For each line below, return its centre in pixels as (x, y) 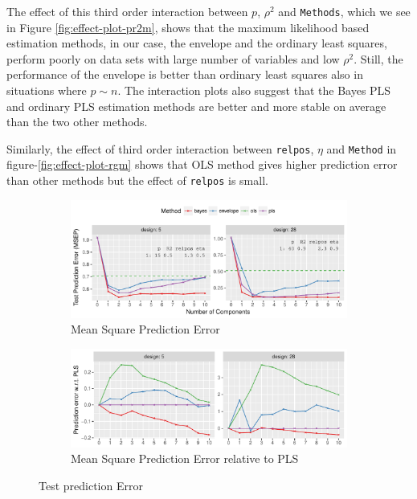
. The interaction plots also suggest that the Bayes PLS (254, 90)
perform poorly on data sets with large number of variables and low (173, 58)
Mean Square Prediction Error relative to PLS (185, 458)
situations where (47, 90)
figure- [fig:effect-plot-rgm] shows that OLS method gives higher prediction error (202, 164)
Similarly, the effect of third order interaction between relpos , (160, 148)
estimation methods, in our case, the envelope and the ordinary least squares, (197, 43)
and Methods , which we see (344, 11)
